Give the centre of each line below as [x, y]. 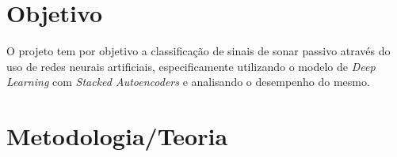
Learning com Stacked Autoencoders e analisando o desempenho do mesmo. [188, 82]
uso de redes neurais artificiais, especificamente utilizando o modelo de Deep [191, 66]
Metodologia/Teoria [117, 136]
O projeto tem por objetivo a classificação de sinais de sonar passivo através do [198, 51]
